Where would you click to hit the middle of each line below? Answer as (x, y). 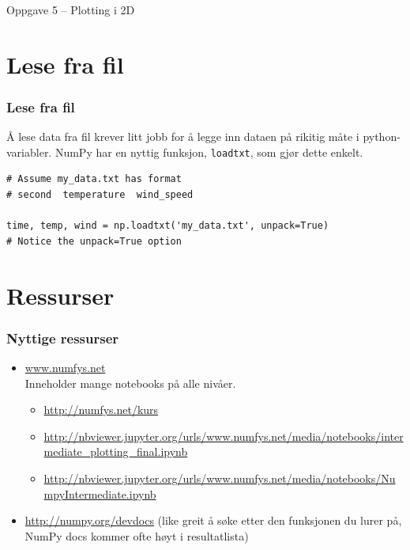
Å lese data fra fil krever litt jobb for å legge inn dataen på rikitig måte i (183, 137)
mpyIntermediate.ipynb (100, 493)
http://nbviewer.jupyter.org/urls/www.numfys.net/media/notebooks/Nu (220, 478)
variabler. (29, 152)
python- (382, 137)
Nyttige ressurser (63, 338)
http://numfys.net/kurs (101, 410)
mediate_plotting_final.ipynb (116, 451)
